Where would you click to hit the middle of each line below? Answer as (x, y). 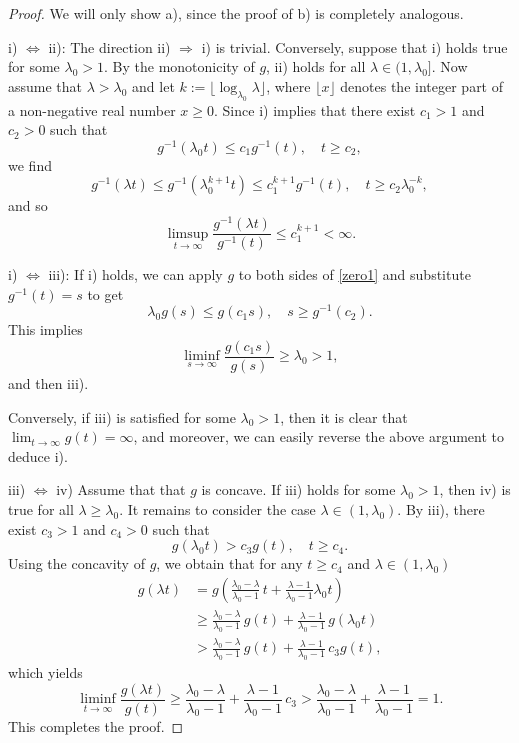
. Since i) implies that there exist (315, 109)
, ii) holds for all (316, 66)
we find (30, 164)
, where (288, 85)
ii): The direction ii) (109, 46)
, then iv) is (475, 489)
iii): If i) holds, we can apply (135, 274)
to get (105, 293)
